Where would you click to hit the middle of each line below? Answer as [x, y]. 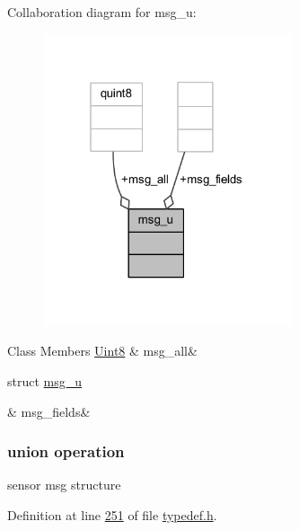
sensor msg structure [64, 485]
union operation [66, 451]
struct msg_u [45, 381]
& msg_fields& [49, 411]
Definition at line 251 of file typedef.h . [112, 515]
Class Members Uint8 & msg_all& [102, 351]
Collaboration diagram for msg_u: [102, 12]
